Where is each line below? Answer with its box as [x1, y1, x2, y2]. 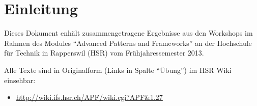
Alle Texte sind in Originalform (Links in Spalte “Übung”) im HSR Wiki [4, 64, 232, 75]
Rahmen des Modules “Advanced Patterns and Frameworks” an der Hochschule [4, 37, 252, 48]
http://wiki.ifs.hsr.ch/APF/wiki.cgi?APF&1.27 [16, 92, 163, 102]
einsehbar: [4, 74, 36, 85]
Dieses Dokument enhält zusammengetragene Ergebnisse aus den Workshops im [4, 28, 253, 38]
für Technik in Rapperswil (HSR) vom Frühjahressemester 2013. [4, 47, 204, 58]
